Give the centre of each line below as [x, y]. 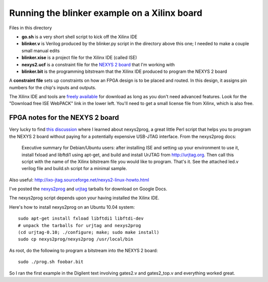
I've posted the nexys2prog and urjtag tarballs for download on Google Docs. [88, 189]
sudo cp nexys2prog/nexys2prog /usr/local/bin [76, 239]
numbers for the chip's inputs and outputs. [53, 87]
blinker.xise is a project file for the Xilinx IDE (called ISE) [79, 57]
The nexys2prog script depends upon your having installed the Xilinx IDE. [84, 198]
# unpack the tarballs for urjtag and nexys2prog [80, 225]
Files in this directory [31, 28]
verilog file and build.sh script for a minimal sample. [74, 169]
